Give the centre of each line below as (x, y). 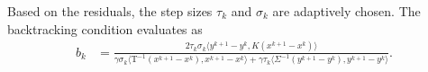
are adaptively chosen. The (346, 11)
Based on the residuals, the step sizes (110, 11)
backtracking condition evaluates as (105, 28)
